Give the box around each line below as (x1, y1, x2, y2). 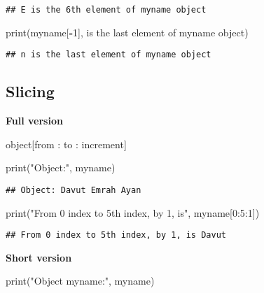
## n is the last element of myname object (6, 50, 211, 60)
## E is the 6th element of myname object (6, 5, 207, 15)
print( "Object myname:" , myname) (6, 273, 155, 288)
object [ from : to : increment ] (6, 136, 127, 151)
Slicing (6, 80, 55, 102)
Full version (6, 113, 63, 128)
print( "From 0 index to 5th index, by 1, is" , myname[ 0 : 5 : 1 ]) (6, 205, 260, 220)
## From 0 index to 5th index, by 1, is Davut (6, 230, 226, 241)
